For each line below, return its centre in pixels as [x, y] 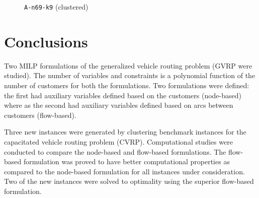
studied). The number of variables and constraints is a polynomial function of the [130, 75]
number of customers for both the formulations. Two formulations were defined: [127, 85]
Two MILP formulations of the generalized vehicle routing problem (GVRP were [128, 65]
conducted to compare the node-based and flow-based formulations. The [115, 151]
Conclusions [46, 41]
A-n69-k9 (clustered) [56, 7]
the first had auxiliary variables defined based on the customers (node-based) [123, 95]
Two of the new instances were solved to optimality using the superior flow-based [129, 181]
